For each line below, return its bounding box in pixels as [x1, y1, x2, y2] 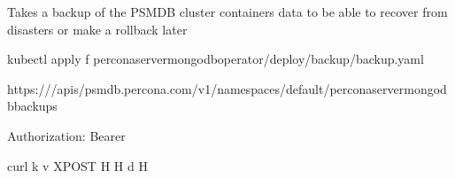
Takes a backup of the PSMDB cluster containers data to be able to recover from [7, 3, 448, 20]
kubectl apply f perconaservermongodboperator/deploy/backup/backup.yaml [7, 50, 424, 68]
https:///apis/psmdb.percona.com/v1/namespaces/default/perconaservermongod [7, 79, 447, 97]
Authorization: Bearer [7, 126, 126, 144]
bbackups [7, 97, 58, 115]
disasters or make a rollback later [7, 19, 188, 38]
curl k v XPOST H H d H [7, 156, 148, 174]
